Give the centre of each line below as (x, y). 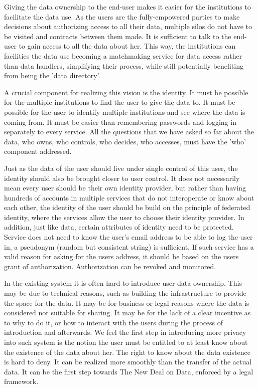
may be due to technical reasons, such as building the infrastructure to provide (125, 293)
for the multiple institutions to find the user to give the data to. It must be (120, 102)
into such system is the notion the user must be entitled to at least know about (126, 342)
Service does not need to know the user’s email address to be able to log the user (128, 237)
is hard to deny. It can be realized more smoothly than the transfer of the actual (128, 362)
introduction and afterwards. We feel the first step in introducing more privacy (125, 332)
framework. (21, 381)
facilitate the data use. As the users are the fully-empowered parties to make (122, 16)
